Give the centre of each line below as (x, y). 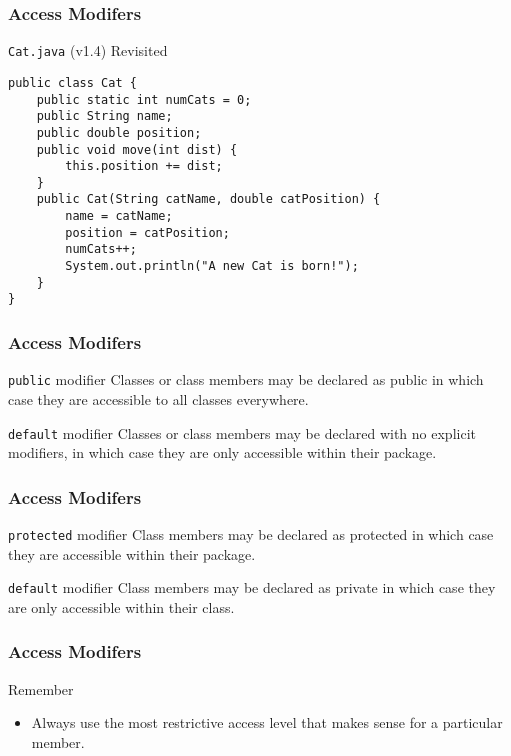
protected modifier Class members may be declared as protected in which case (251, 534)
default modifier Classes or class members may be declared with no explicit (242, 432)
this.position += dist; (144, 166)
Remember (41, 688)
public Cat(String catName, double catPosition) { (208, 199)
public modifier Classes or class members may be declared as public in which (246, 379)
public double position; (119, 132)
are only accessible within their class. (121, 606)
